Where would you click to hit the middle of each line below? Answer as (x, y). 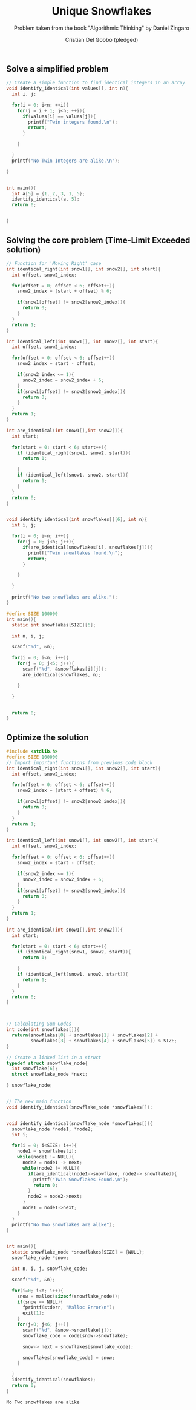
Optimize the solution (47, 737)
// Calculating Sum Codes (39, 1024)
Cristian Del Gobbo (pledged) (102, 39)
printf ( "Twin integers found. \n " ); (73, 122)
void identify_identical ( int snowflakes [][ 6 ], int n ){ (77, 520)
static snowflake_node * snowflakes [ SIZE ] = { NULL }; (78, 1252)
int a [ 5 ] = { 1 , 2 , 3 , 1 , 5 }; (48, 193)
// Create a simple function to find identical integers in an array (96, 83)
